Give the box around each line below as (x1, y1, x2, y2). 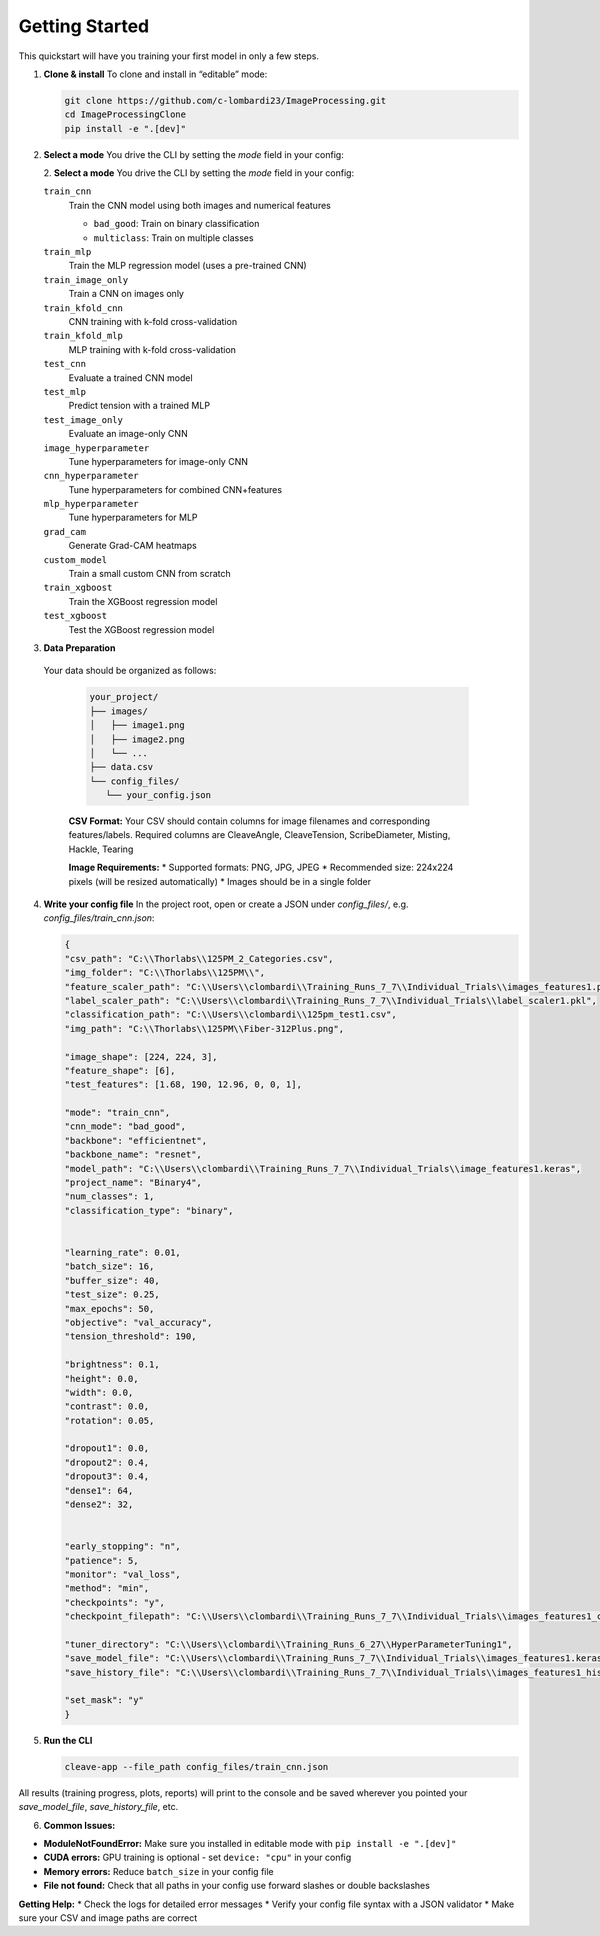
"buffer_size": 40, (64, 1275, 160, 1286)
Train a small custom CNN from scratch (68, 568, 232, 580)
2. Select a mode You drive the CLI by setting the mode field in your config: (43, 167, 355, 179)
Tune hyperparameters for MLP (68, 511, 199, 524)
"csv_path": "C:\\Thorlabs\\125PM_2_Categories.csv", (64, 953, 334, 964)
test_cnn (43, 358, 87, 370)
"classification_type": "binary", (64, 1205, 234, 1216)
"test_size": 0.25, (64, 1289, 160, 1300)
